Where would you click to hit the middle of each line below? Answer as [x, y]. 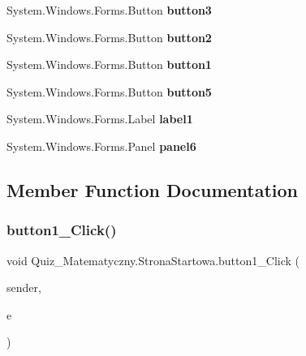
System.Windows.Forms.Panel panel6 [101, 146]
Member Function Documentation [153, 189]
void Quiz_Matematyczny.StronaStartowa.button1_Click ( [153, 260]
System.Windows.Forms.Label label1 [100, 119]
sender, [24, 287]
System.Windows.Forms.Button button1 [109, 64]
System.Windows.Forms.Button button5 [109, 91]
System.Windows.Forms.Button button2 [109, 37]
